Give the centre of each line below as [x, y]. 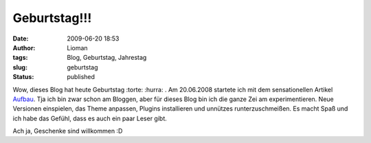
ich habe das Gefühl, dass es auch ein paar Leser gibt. [90, 118]
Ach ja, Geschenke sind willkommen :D [68, 131]
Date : [21, 38]
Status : [23, 77]
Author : [24, 47]
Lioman [78, 47]
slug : [20, 67]
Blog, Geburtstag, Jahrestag [107, 58]
